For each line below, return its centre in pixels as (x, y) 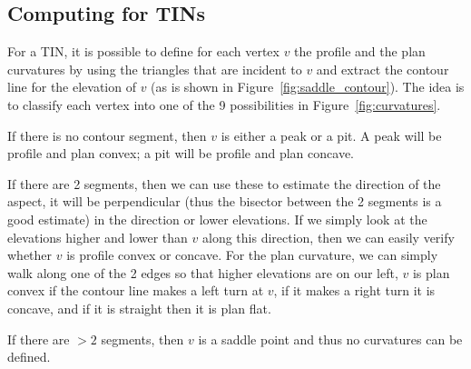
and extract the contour (383, 69)
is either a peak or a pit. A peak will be (331, 135)
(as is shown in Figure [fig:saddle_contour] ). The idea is (308, 87)
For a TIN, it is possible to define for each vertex (143, 51)
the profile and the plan (360, 51)
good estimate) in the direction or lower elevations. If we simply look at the (217, 219)
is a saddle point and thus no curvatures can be (330, 339)
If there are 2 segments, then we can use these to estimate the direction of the (224, 183)
